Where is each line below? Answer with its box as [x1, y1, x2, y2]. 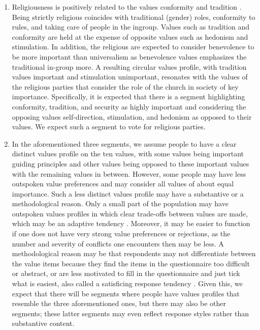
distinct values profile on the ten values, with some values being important [12, 148, 244, 159]
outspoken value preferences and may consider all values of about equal [12, 178, 234, 189]
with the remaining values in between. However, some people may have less [12, 168, 246, 179]
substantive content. [12, 318, 75, 328]
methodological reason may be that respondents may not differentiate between [12, 248, 256, 259]
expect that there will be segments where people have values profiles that [12, 288, 240, 298]
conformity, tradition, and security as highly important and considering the [12, 101, 246, 112]
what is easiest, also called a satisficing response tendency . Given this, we [12, 278, 243, 289]
